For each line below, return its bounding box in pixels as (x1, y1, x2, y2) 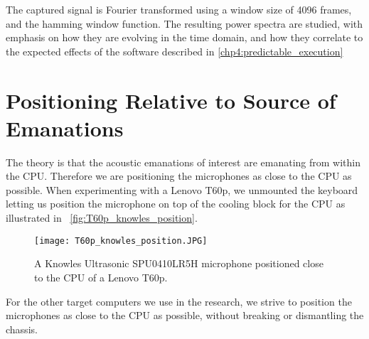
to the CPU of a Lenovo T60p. (34, 269, 168, 284)
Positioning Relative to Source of (6, 85, 336, 114)
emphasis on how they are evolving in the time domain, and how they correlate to (6, 30, 363, 45)
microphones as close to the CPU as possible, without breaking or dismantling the (6, 308, 364, 323)
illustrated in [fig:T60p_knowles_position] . (6, 210, 198, 225)
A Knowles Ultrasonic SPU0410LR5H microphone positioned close (34, 256, 323, 271)
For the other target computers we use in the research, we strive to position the (6, 294, 352, 308)
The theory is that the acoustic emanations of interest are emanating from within (6, 154, 360, 169)
